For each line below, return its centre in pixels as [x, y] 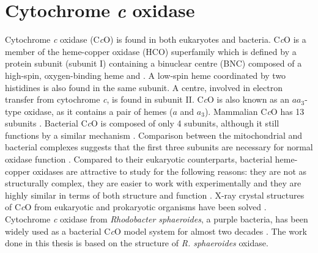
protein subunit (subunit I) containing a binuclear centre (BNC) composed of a [153, 63]
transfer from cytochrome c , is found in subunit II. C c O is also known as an [147, 99]
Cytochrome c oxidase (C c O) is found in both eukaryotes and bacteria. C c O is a [156, 39]
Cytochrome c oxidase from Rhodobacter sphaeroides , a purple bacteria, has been [157, 219]
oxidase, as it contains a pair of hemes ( [98, 111]
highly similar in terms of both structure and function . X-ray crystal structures [155, 195]
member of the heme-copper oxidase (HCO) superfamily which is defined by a [151, 51]
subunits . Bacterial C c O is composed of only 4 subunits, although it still [142, 123]
